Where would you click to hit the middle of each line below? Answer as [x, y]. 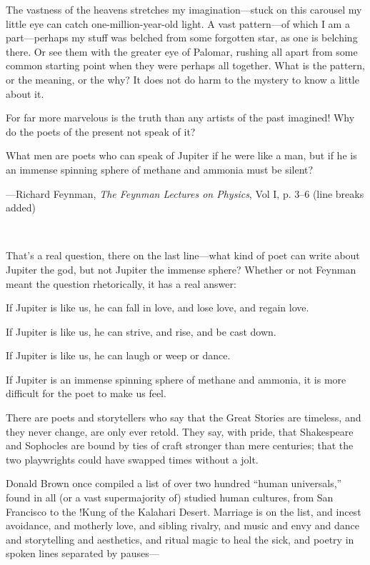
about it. [25, 93]
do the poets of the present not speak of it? [101, 131]
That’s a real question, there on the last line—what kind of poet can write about [183, 255]
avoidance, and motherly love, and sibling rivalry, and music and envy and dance [182, 525]
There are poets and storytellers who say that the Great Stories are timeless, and [184, 417]
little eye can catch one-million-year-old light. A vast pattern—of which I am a [178, 23]
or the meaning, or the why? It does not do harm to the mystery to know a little [182, 79]
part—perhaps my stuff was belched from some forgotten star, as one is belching [182, 37]
